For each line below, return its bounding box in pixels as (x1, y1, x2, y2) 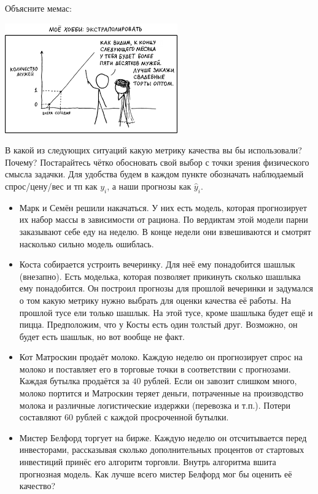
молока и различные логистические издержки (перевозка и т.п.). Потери (19, 398, 291, 411)
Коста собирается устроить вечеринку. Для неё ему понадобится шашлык (19, 258, 295, 271)
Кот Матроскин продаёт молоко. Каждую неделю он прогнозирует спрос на (19, 350, 303, 363)
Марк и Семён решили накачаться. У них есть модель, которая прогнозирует (19, 201, 307, 214)
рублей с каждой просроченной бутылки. (76, 411, 229, 423)
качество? (19, 479, 56, 492)
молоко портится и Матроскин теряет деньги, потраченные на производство (19, 387, 303, 399)
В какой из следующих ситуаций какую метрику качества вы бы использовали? (5, 144, 302, 156)
